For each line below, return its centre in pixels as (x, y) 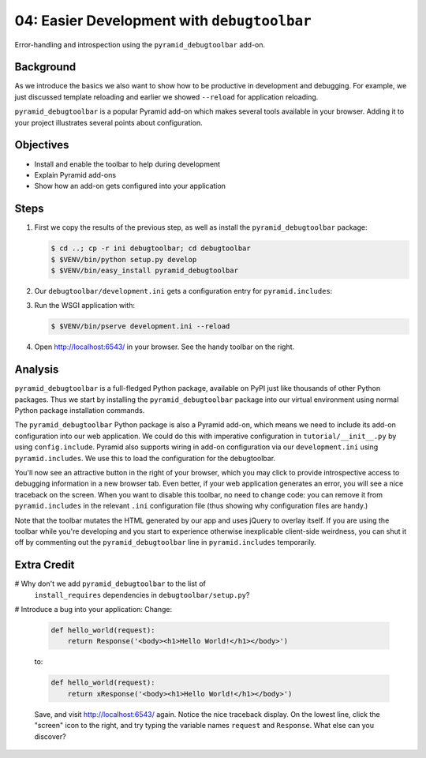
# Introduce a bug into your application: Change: (93, 609)
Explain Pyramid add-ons (75, 174)
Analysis (37, 370)
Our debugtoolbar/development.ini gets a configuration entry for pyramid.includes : (183, 291)
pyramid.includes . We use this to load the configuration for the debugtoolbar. (145, 458)
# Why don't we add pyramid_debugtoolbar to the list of (110, 584)
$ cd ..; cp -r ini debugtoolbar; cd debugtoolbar (151, 248)
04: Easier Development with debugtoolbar (163, 21)
